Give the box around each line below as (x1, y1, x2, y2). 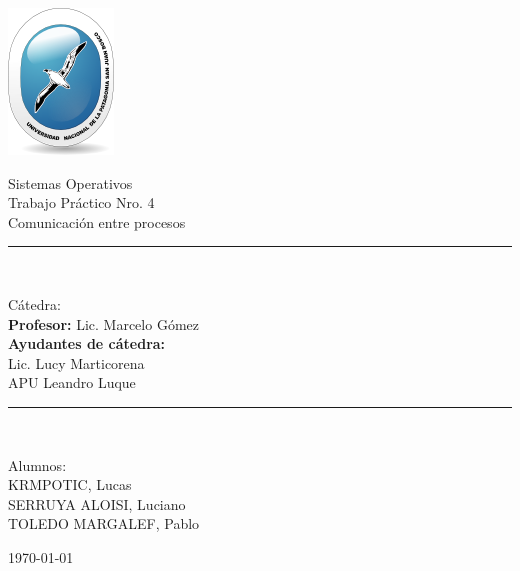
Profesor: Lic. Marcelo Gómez (8, 313, 199, 334)
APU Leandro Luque (8, 372, 136, 393)
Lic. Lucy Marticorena (8, 352, 145, 373)
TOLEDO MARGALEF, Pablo (8, 513, 200, 534)
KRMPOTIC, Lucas (8, 474, 132, 495)
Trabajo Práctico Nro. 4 (8, 192, 155, 213)
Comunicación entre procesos (8, 211, 186, 232)
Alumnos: (8, 454, 67, 475)
